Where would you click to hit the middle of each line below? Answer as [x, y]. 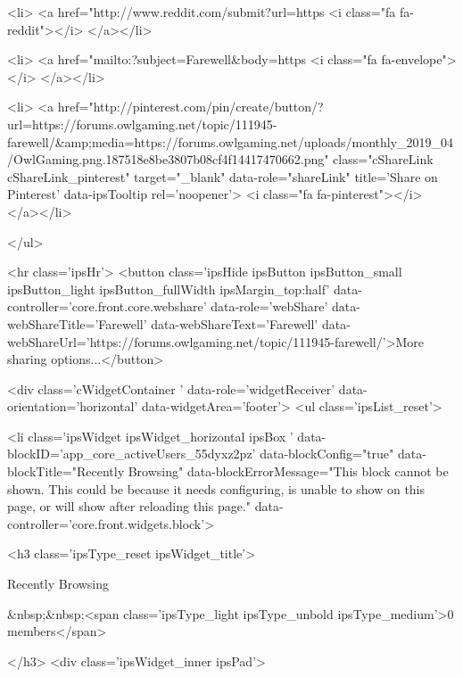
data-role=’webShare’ [269, 306]
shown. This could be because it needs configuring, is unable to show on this [216, 488]
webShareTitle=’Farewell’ [77, 323]
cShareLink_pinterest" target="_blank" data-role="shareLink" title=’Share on [223, 176]
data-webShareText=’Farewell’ [235, 323]
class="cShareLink [383, 159]
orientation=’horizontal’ [73, 406]
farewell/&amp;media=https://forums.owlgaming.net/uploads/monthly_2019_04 [231, 141]
